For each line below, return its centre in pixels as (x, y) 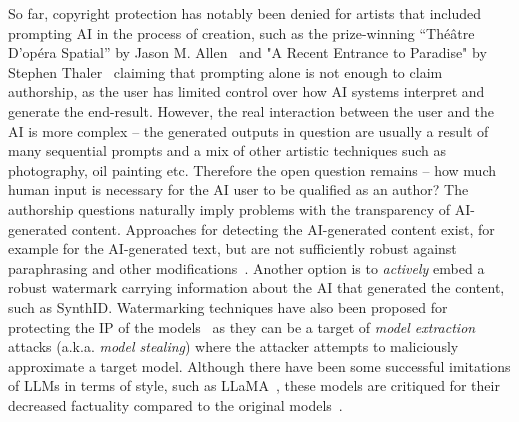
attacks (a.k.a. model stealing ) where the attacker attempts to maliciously (233, 346)
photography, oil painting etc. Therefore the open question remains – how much (252, 169)
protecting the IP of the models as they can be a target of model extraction (242, 326)
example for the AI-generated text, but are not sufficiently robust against (232, 248)
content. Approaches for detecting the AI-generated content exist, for (283, 228)
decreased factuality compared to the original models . (175, 404)
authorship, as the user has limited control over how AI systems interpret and (246, 91)
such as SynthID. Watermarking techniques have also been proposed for (228, 306)
